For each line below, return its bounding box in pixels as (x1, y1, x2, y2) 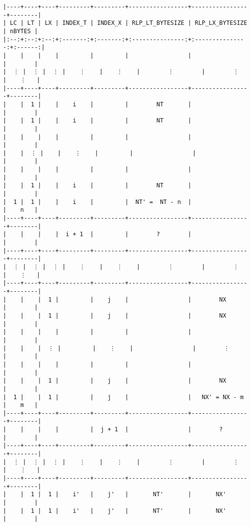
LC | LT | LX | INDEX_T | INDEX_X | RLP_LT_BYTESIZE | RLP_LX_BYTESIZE (10, 20, 248, 27)
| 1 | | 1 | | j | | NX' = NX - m (3, 393, 244, 401)
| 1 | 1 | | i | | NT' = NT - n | (3, 198, 192, 205)
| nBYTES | (3, 27, 38, 35)
